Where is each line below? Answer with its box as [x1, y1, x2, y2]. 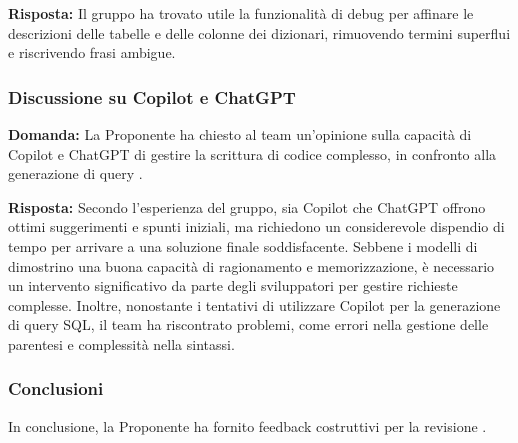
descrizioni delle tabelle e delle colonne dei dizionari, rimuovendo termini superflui [8, 22, 511, 43]
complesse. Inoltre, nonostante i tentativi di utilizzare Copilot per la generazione [8, 294, 501, 315]
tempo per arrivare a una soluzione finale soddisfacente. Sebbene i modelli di [8, 235, 478, 256]
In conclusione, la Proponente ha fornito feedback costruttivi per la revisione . [8, 415, 487, 436]
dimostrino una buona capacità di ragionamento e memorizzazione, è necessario [8, 255, 495, 276]
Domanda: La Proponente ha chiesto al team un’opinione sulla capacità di [8, 124, 472, 144]
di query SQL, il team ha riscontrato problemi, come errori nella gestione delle [8, 314, 489, 335]
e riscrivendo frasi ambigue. [8, 42, 176, 63]
